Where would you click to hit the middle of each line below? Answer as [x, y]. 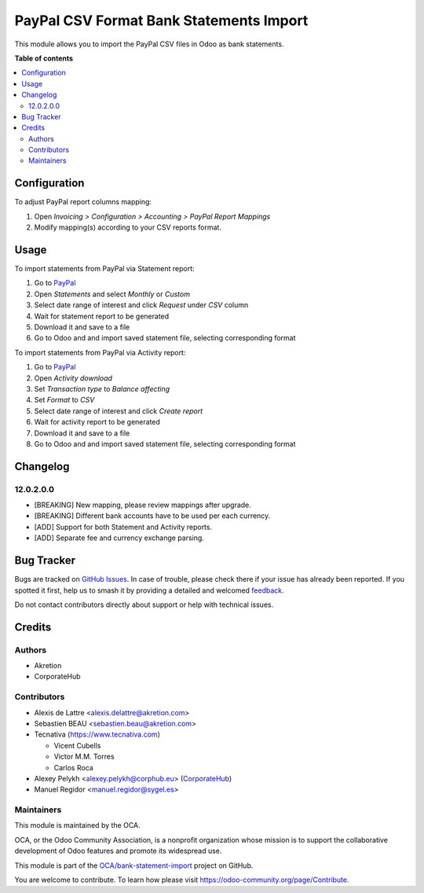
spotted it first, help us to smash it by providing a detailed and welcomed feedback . [149, 590]
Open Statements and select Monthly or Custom [112, 294]
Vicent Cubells [77, 745]
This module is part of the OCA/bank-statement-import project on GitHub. [134, 865]
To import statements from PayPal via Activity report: [100, 352]
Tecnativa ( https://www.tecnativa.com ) [97, 734]
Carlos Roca [73, 767]
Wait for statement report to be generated [102, 316]
